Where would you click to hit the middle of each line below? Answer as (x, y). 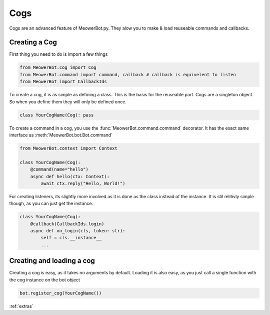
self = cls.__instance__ (71, 238)
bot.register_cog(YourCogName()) (61, 293)
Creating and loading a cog (52, 261)
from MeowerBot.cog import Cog (58, 67)
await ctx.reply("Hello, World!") (83, 183)
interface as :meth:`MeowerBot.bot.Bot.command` (61, 135)
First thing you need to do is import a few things (58, 54)
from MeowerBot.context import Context (68, 148)
